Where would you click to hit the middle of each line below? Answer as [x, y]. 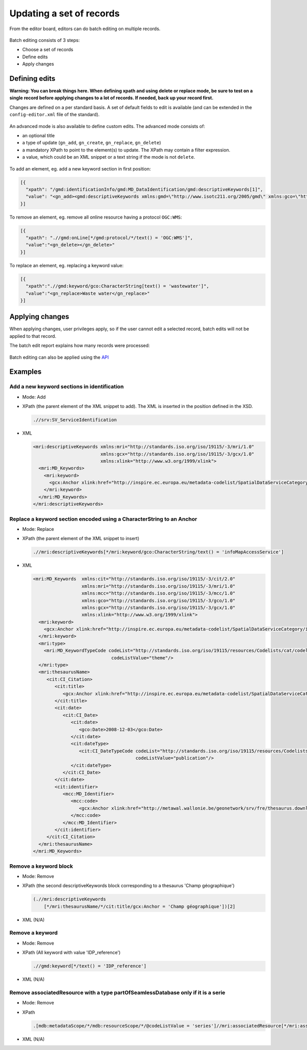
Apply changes [38, 64]
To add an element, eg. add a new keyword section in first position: [80, 168]
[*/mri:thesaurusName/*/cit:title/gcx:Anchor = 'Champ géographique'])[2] [139, 906]
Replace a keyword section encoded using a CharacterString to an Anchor [103, 519]
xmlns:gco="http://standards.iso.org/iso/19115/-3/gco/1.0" [158, 601]
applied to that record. [33, 336]
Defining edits [32, 79]
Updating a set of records [64, 13]
